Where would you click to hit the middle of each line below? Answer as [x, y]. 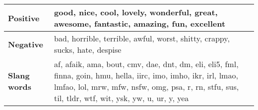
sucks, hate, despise [88, 50]
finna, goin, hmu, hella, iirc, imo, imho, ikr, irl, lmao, [146, 75]
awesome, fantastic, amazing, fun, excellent [140, 23]
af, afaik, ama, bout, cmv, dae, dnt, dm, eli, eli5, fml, [146, 64]
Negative [26, 44]
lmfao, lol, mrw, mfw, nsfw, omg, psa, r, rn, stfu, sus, [147, 87]
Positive [24, 18]
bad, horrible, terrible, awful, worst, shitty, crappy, [142, 38]
